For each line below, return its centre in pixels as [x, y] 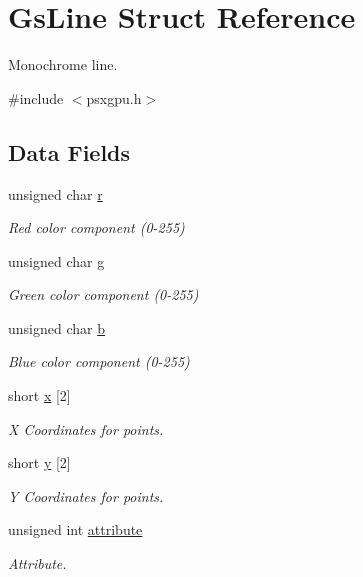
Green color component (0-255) [103, 294]
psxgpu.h [114, 97]
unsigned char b [56, 327]
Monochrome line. [63, 64]
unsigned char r [55, 193]
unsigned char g [56, 260]
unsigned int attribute [75, 529]
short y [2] [39, 462]
